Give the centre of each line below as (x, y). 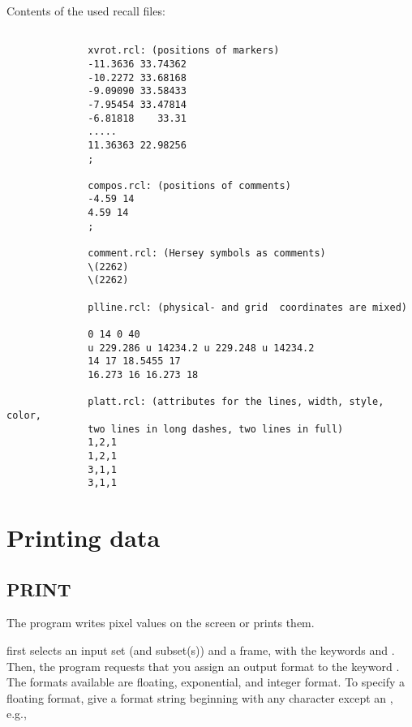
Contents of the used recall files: (86, 11)
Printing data (84, 538)
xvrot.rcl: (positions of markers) (184, 51)
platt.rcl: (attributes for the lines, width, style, (236, 402)
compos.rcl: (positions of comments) (189, 185)
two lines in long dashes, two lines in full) (216, 429)
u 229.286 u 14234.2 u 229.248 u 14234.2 (201, 348)
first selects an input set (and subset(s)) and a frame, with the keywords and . (201, 650)
